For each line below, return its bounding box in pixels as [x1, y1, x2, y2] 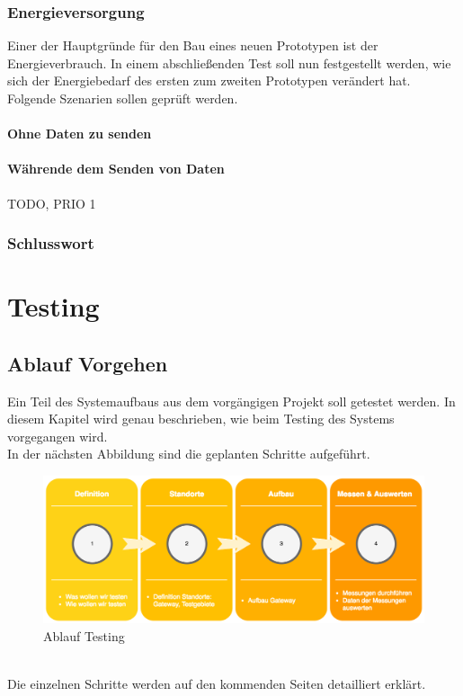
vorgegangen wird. [7, 426, 108, 445]
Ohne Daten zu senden [7, 124, 152, 143]
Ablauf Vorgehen [7, 349, 168, 377]
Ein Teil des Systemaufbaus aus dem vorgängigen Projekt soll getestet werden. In [7, 391, 456, 410]
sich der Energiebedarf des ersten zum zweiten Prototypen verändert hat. [7, 71, 411, 90]
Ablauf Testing [43, 626, 125, 645]
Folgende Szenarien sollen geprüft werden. [7, 89, 238, 107]
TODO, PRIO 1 [7, 193, 96, 212]
